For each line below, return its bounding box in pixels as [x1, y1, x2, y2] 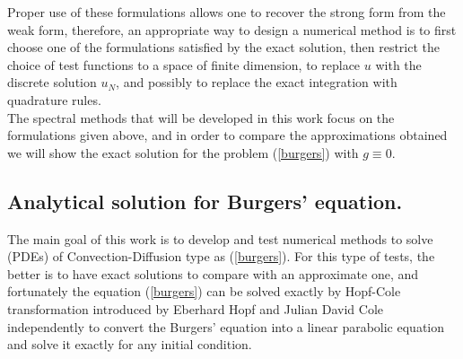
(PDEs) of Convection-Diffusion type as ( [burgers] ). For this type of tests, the [7, 247, 435, 266]
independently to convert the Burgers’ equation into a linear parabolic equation [7, 317, 445, 336]
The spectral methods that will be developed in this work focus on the [7, 108, 395, 127]
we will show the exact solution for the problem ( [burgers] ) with [7, 143, 359, 162]
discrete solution [7, 73, 97, 92]
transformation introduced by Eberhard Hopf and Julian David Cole [7, 299, 384, 318]
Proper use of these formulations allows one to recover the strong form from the [7, 3, 446, 21]
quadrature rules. [7, 90, 101, 109]
